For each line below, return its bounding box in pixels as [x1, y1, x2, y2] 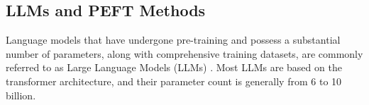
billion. [6, 87, 36, 102]
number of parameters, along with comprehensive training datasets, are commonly [6, 46, 363, 61]
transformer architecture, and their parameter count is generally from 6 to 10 [6, 73, 342, 88]
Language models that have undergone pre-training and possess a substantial [6, 32, 341, 47]
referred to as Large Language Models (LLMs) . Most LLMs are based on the [6, 60, 342, 75]
